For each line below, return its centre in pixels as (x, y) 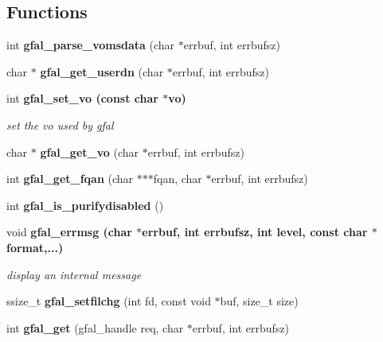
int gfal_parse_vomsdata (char (91, 45)
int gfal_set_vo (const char (82, 98)
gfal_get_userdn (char (102, 71)
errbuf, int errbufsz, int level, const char (255, 232)
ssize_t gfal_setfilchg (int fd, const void (109, 301)
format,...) (35, 247)
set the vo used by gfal (60, 124)
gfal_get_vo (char (90, 152)
